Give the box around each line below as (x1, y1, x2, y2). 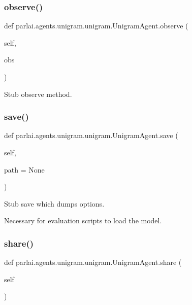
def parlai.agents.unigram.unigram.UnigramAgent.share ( (4, 257, 182, 267)
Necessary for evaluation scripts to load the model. (4, 215, 162, 226)
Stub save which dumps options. (4, 198, 105, 209)
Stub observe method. (4, 88, 72, 99)
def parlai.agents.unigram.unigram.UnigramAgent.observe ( (4, 20, 188, 31)
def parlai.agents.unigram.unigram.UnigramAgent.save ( (4, 130, 178, 141)
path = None (4, 164, 45, 175)
